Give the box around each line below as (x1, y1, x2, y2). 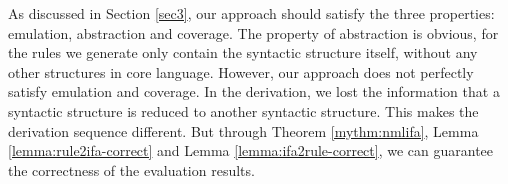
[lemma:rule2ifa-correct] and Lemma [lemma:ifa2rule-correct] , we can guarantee (8, 140, 494, 161)
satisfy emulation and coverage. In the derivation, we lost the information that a (8, 81, 500, 102)
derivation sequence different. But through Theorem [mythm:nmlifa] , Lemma (8, 120, 479, 141)
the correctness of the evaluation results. (8, 159, 255, 180)
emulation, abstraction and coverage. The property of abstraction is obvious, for (8, 22, 499, 43)
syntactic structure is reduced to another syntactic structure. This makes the (8, 100, 479, 121)
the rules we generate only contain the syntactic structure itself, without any (8, 42, 478, 63)
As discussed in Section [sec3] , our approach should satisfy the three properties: (8, 3, 495, 23)
